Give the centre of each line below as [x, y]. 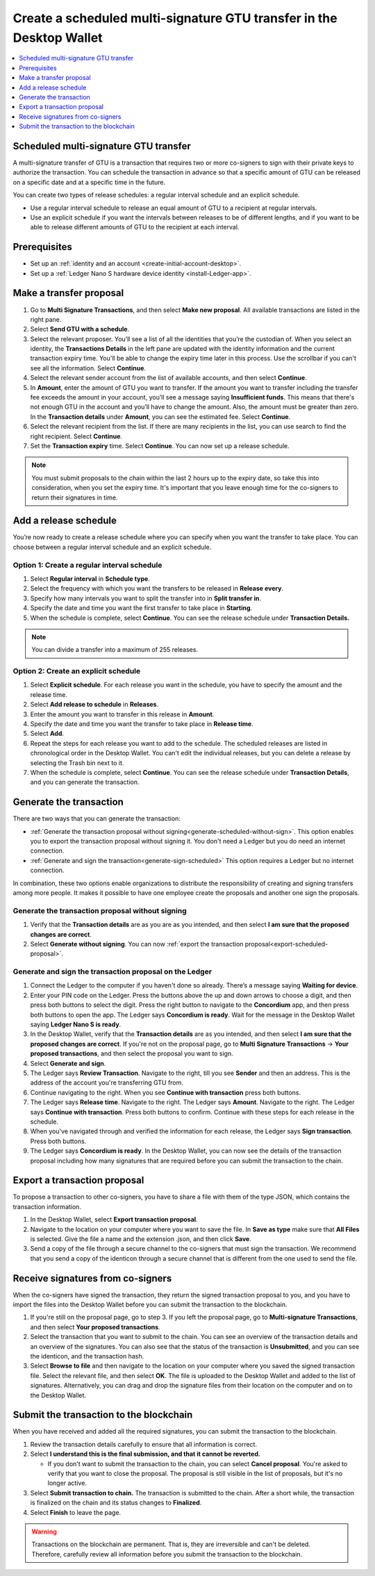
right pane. [46, 319]
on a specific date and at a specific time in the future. [89, 182]
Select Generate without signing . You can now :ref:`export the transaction [137, 944]
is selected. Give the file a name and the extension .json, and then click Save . [141, 1239]
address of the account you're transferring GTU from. [107, 1083]
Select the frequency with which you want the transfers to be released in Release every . [157, 589]
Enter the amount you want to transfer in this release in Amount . [122, 714]
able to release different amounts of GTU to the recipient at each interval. [135, 227]
